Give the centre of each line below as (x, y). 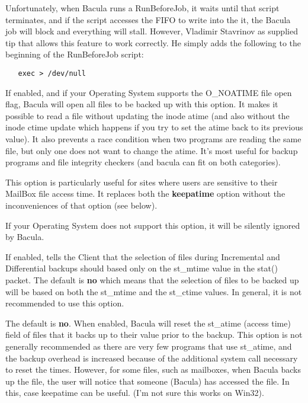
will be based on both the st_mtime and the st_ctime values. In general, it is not (154, 291)
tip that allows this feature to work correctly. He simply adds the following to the (153, 42)
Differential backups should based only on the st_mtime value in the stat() (142, 268)
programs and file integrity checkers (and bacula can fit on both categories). (143, 162)
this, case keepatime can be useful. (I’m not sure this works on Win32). (135, 393)
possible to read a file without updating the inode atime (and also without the (147, 115)
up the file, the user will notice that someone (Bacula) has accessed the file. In (147, 381)
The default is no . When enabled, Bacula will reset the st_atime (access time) (148, 323)
